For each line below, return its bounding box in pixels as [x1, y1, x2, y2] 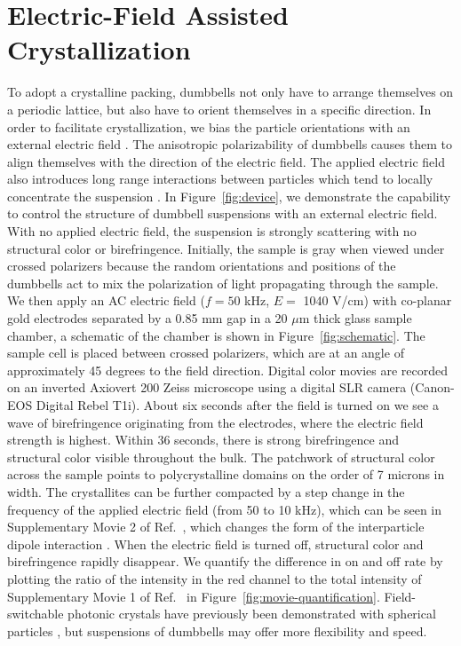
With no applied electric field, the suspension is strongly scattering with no [7, 222, 417, 240]
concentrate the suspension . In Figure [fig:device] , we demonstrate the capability [7, 186, 451, 205]
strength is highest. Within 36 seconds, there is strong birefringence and [7, 430, 399, 449]
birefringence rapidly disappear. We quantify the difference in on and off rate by [7, 552, 443, 571]
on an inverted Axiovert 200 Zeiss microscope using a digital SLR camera [7, 378, 407, 397]
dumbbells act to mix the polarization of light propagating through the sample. [7, 273, 439, 292]
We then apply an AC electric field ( [7, 291, 205, 310]
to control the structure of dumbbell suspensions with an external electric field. [7, 204, 438, 223]
